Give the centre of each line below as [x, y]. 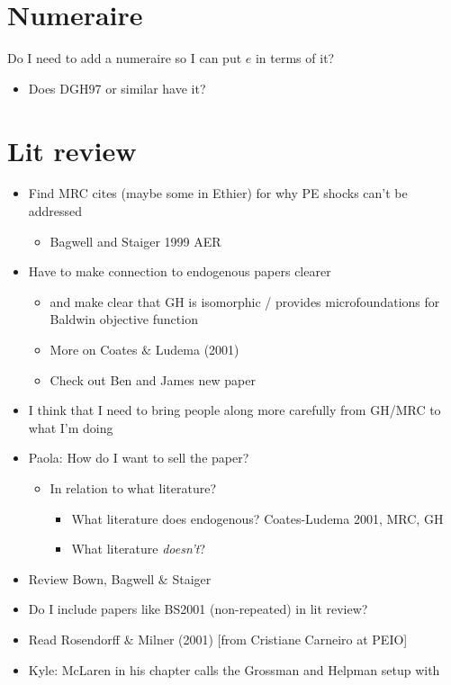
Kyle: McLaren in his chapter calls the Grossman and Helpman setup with [234, 669]
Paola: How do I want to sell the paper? [139, 458]
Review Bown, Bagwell [91, 578]
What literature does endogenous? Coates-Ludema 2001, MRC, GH [257, 518]
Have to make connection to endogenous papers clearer [180, 271]
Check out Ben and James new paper [153, 379]
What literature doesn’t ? [138, 549]
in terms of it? [295, 58]
